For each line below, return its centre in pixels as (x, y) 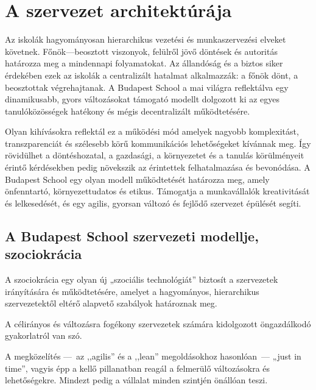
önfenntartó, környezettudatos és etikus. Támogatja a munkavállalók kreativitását (157, 191)
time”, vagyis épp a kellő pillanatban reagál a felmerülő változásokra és (138, 368)
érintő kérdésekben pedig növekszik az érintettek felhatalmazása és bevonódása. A (158, 167)
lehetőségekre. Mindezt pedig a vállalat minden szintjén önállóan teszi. (136, 380)
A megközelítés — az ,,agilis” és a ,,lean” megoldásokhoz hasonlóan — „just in (153, 356)
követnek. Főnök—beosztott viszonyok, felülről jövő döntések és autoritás (141, 51)
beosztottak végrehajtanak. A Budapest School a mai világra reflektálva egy (147, 87)
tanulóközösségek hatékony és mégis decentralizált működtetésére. (128, 111)
